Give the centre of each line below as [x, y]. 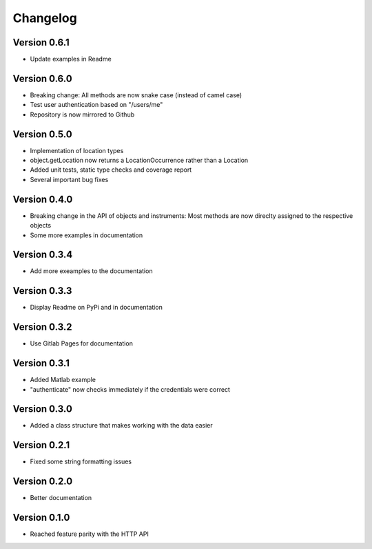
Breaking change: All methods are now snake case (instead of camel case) [136, 95]
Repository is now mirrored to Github [82, 114]
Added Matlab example [63, 380]
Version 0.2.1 [41, 445]
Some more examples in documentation [86, 235]
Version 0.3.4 [43, 255]
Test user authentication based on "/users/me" [96, 105]
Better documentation [61, 498]
